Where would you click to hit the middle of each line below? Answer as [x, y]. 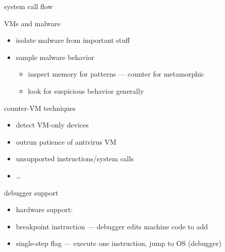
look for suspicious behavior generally [86, 90]
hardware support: [44, 209]
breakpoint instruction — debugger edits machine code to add [112, 226]
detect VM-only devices [52, 125]
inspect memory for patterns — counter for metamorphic [116, 74]
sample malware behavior [55, 57]
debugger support [31, 192]
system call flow [29, 6]
